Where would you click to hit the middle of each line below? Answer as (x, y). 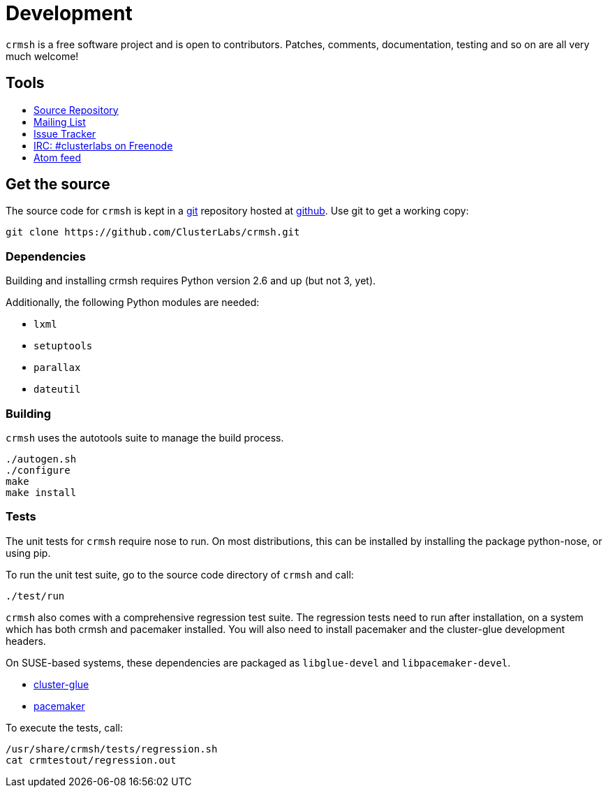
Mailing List (60, 122)
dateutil (57, 390)
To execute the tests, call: (64, 727)
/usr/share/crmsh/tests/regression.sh (112, 749)
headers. (26, 641)
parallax (57, 368)
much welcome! (42, 56)
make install (41, 492)
